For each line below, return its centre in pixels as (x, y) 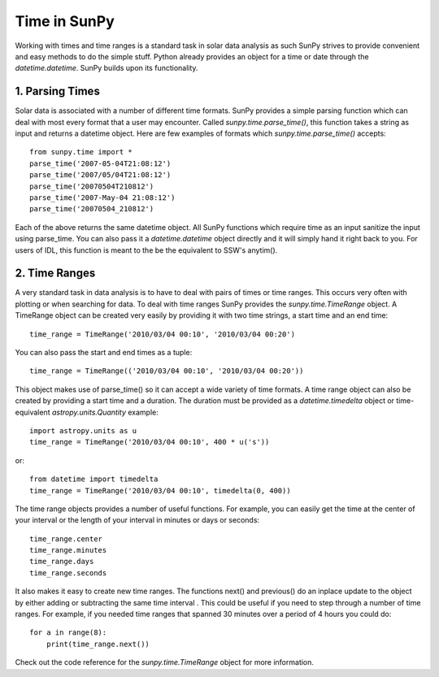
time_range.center (66, 539)
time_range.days (62, 562)
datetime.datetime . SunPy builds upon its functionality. (106, 68)
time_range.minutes (68, 550)
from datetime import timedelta (94, 479)
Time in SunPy (65, 21)
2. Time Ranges (55, 273)
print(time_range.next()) (98, 644)
